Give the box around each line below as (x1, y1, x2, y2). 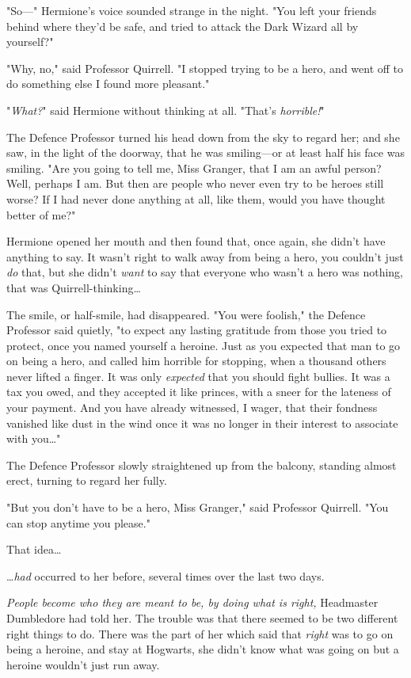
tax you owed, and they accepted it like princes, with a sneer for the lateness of (6, 383, 391, 400)
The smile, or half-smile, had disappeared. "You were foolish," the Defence (6, 306, 366, 322)
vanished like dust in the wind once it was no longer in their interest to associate (6, 414, 398, 431)
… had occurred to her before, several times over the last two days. (6, 567, 325, 584)
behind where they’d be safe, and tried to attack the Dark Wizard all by (6, 17, 359, 34)
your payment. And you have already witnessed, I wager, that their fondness (6, 399, 378, 416)
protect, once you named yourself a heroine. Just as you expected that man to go (6, 337, 401, 353)
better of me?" (6, 206, 76, 223)
